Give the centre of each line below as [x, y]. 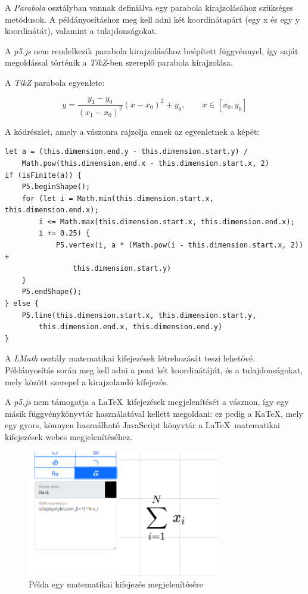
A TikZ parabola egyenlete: [55, 82]
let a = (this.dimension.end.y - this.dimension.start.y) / [127, 152]
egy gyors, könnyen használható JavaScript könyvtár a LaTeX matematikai [142, 425]
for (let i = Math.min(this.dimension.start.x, [118, 198]
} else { [22, 304]
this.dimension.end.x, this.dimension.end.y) [131, 327]
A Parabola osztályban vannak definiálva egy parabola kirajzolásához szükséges [149, 7]
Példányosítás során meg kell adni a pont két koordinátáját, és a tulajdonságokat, [154, 370]
